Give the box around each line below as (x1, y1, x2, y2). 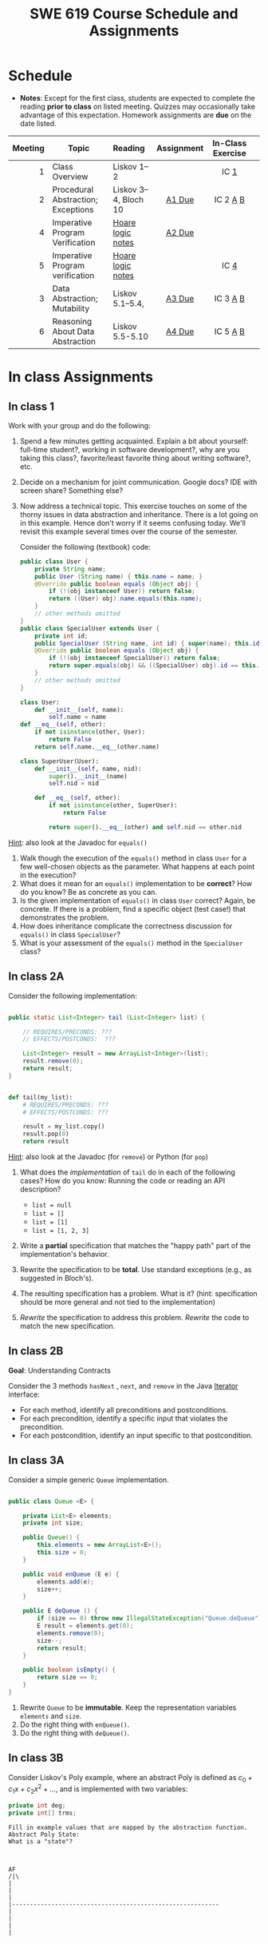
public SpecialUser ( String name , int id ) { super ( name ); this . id (34, 639, 260, 647)
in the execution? (19, 870, 77, 880)
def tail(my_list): (8, 1093, 73, 1101)
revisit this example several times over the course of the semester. (19, 527, 238, 536)
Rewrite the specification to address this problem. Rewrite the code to (19, 1313, 250, 1322)
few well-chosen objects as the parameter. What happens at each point (19, 861, 255, 871)
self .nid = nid (49, 780, 100, 788)
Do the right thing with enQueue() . (19, 1719, 130, 1729)
